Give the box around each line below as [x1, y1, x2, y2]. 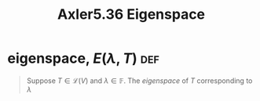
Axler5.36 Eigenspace [57, 5, 206, 23]
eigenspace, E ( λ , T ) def [7, 49, 160, 67]
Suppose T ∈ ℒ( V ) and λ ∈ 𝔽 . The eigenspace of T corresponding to [26, 76, 253, 85]
